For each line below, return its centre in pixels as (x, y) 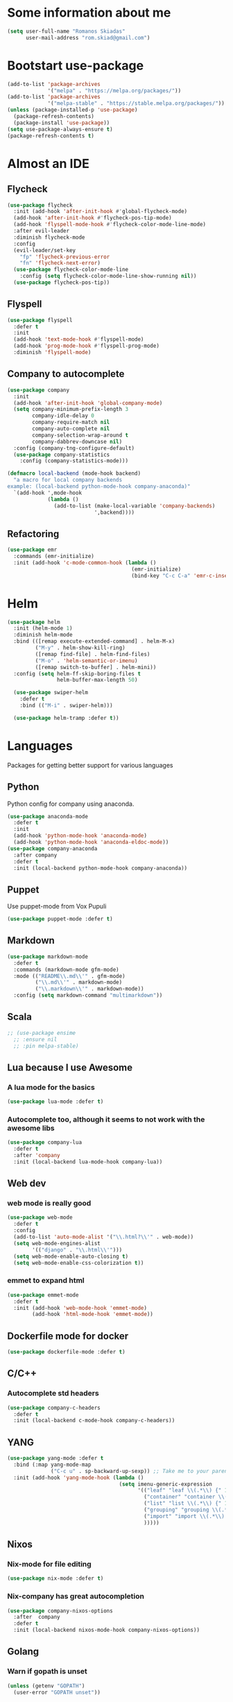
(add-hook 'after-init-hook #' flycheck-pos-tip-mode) (93, 218)
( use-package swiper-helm (51, 693)
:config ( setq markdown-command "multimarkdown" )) (88, 995)
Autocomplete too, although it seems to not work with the (106, 1119)
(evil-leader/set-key (45, 250)
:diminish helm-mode (43, 635)
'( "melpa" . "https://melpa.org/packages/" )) (114, 91)
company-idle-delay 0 (63, 416)
